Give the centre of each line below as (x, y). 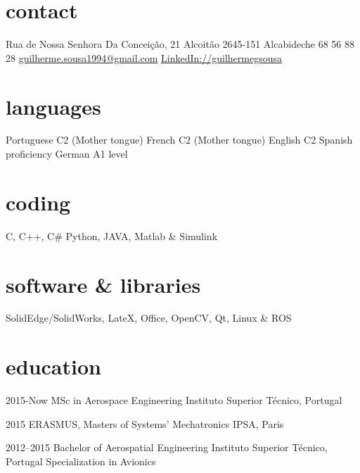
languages (53, 106)
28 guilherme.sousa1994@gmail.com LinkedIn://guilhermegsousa (144, 57)
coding (38, 202)
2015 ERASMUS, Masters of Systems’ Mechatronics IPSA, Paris (145, 423)
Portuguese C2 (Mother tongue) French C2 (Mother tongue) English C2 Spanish (179, 140)
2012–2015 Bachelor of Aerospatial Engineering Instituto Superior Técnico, (167, 447)
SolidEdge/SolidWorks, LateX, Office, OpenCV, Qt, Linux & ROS (149, 318)
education (53, 366)
